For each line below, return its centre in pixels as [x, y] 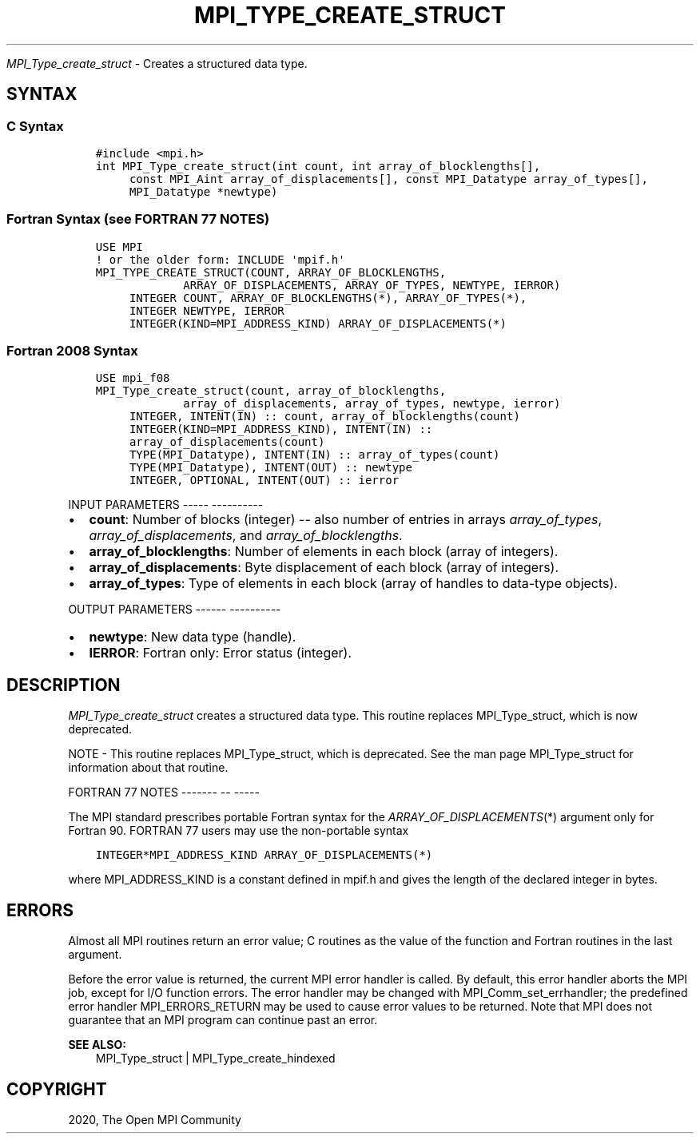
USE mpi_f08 [133, 378]
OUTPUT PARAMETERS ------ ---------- [175, 610]
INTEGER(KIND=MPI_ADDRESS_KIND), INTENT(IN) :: [281, 429]
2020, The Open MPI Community [155, 1120]
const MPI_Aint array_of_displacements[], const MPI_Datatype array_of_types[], [388, 179]
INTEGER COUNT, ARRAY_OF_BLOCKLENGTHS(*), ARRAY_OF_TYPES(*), [328, 298]
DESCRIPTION [64, 685]
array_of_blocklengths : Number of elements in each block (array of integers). [324, 552]
